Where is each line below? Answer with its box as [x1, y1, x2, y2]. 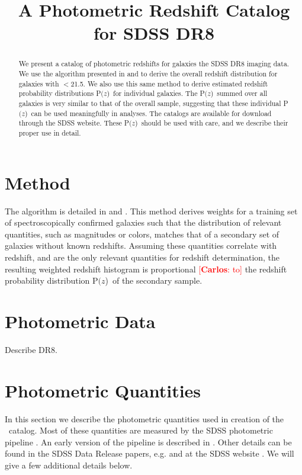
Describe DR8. [5, 343, 57, 355]
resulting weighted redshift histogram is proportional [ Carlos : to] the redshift [5, 262, 287, 275]
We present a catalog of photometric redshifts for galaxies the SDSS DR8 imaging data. [18, 59, 290, 69]
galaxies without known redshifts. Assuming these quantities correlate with [5, 239, 277, 252]
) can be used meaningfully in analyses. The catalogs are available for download [24, 108, 272, 118]
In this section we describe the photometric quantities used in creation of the [5, 412, 284, 425]
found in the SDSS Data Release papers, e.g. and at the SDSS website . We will [5, 447, 294, 460]
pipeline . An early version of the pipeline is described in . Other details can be [5, 435, 292, 448]
